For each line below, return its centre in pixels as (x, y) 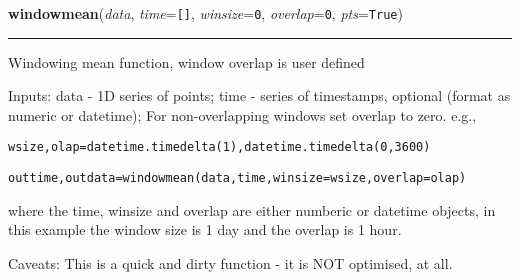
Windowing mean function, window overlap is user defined (186, 61)
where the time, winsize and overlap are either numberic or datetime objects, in (252, 209)
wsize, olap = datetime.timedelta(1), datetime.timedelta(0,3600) (219, 147)
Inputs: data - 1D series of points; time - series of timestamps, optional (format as (259, 95)
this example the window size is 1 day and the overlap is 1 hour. (205, 229)
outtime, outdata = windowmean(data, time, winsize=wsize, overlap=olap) (237, 178)
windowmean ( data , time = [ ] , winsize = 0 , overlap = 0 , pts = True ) (205, 13)
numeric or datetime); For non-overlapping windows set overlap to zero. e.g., (242, 114)
